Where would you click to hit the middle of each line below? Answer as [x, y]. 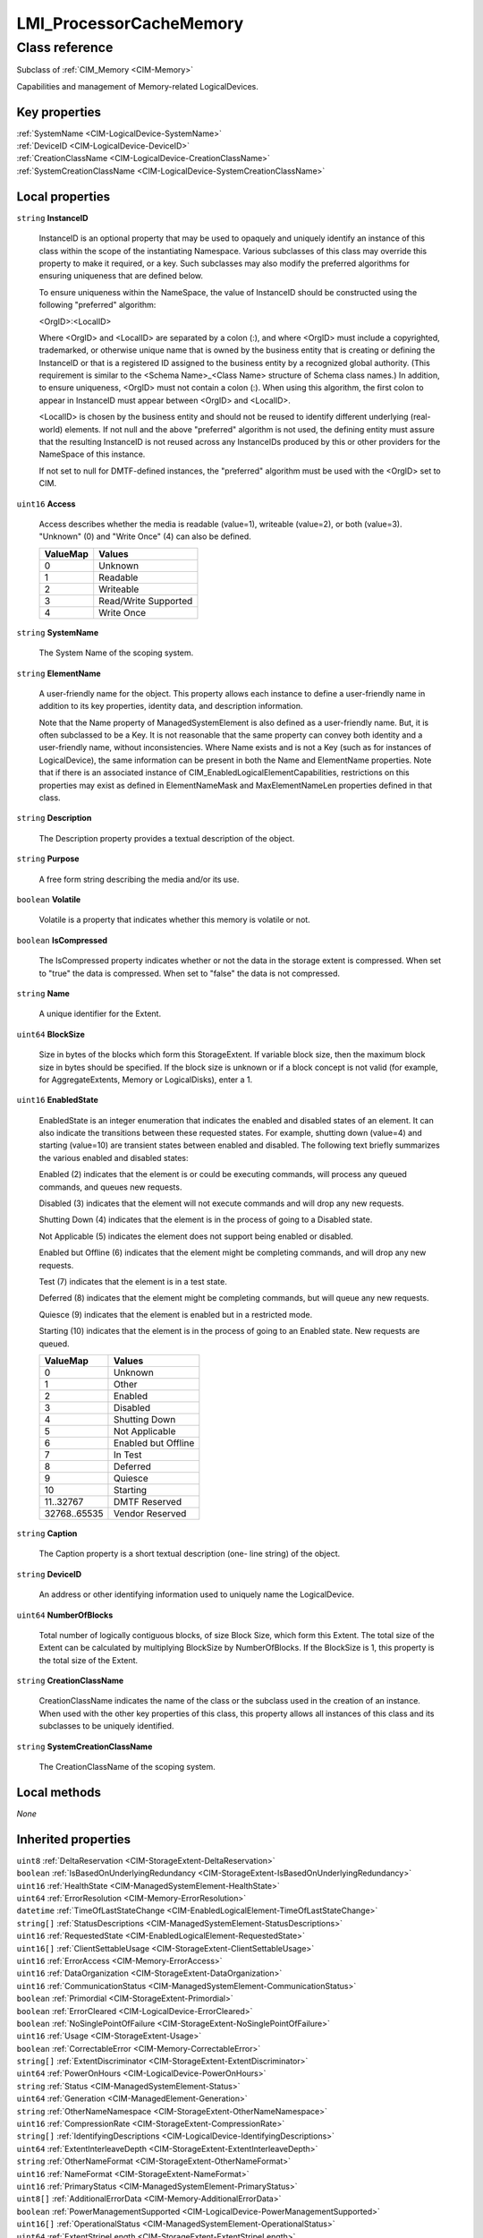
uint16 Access [46, 504]
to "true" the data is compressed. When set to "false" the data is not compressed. [189, 973]
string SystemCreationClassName [85, 1747]
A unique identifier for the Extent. [100, 1014]
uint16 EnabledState [57, 1100]
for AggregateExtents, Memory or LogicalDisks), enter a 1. [146, 1080]
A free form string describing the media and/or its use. [139, 879]
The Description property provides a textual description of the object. [167, 838]
